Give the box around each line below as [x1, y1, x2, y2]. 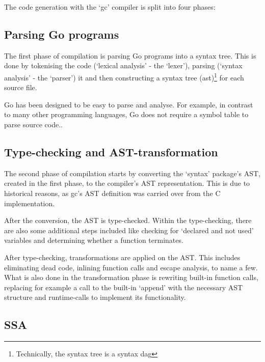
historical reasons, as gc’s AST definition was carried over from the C [4, 188, 221, 198]
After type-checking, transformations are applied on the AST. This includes [4, 252, 241, 262]
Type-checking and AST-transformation [4, 144, 218, 159]
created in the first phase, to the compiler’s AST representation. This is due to [4, 178, 250, 188]
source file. [4, 82, 37, 93]
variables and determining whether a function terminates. [4, 235, 183, 245]
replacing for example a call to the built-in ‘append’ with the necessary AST [4, 282, 243, 292]
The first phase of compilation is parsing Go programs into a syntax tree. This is [4, 50, 256, 61]
